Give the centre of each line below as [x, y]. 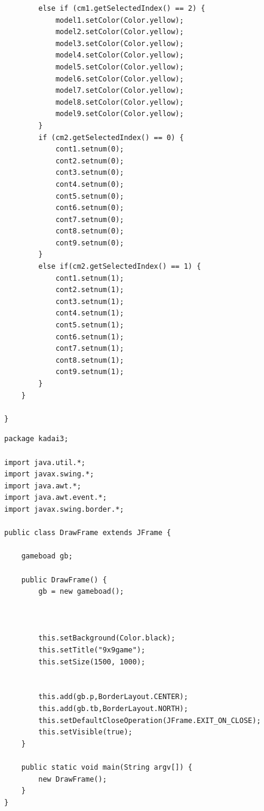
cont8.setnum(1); [90, 360]
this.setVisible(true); [85, 732]
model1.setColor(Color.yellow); [119, 20]
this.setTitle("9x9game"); [92, 650]
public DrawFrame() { [64, 580]
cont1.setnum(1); [90, 278]
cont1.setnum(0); [90, 149]
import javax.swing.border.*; [64, 509]
